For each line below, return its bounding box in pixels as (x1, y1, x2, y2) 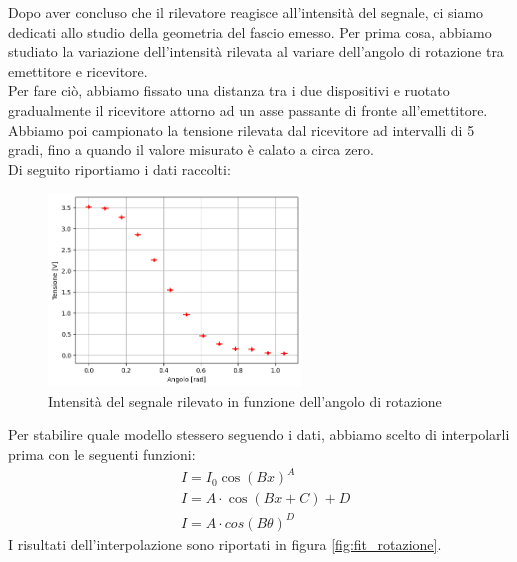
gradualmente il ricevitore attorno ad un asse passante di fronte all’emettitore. (8, 99, 488, 120)
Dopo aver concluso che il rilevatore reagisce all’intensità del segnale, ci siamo (8, 2, 484, 22)
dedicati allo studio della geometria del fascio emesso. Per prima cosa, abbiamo (8, 21, 492, 42)
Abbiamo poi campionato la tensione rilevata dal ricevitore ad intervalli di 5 (8, 119, 475, 140)
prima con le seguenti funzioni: (8, 443, 196, 464)
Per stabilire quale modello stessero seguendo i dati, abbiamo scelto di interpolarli (8, 424, 510, 445)
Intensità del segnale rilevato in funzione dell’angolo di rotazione (48, 390, 442, 411)
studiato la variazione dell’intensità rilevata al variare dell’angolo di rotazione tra (8, 41, 504, 62)
